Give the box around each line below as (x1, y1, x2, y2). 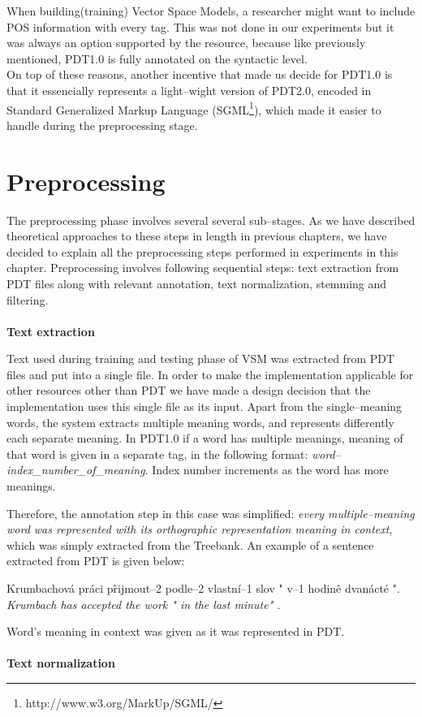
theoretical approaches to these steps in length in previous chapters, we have (6, 227, 387, 244)
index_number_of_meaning (6, 461, 145, 478)
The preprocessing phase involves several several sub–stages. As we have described (6, 211, 416, 228)
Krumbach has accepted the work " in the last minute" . (6, 595, 281, 612)
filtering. (6, 291, 49, 308)
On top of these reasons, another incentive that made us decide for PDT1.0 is (6, 66, 393, 83)
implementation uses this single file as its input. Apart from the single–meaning (6, 398, 403, 415)
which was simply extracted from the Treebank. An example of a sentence (6, 536, 374, 553)
